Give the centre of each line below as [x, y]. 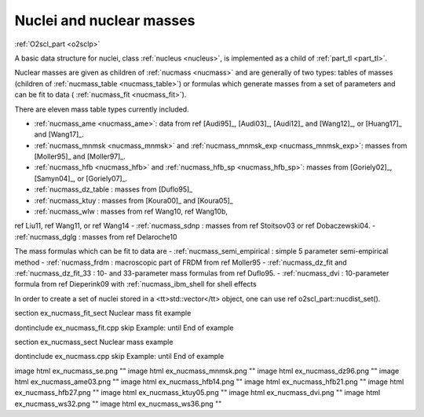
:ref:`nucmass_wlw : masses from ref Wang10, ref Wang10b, [131, 211]
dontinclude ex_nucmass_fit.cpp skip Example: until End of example [124, 327]
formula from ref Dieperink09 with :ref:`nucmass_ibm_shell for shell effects [135, 284]
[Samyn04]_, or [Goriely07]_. [81, 178]
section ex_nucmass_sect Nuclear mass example [94, 342]
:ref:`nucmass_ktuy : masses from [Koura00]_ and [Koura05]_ [133, 200]
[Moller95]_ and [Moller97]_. [80, 156]
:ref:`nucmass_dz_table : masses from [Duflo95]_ [113, 189]
